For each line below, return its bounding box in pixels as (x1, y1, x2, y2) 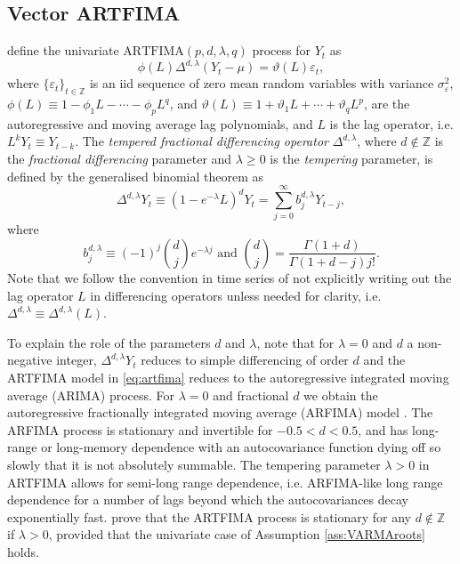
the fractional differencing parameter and (7, 149, 232, 168)
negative (7, 350, 52, 369)
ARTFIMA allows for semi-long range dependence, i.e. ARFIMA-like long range (7, 472, 443, 491)
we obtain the (303, 385, 378, 404)
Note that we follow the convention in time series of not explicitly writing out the (7, 268, 452, 286)
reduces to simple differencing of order (141, 350, 349, 369)
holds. (7, 542, 39, 560)
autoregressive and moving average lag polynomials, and (7, 114, 313, 133)
